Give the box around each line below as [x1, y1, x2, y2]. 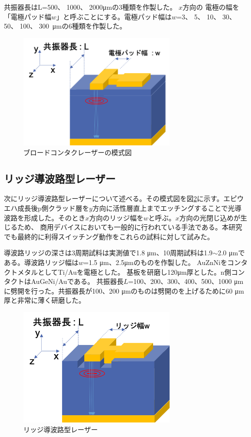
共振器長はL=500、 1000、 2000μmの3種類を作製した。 [4, 2, 177, 12]
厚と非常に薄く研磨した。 [4, 295, 85, 305]
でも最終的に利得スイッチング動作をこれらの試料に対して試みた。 [4, 231, 214, 241]
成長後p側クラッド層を [17, 203, 89, 213]
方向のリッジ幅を [89, 212, 144, 222]
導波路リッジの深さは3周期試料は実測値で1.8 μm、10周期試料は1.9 [4, 248, 213, 258]
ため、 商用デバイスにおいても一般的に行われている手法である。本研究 [17, 222, 242, 232]
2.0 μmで [218, 248, 245, 258]
